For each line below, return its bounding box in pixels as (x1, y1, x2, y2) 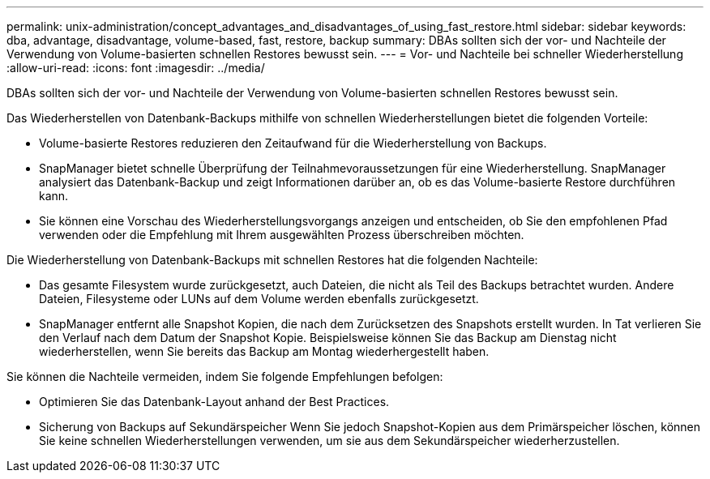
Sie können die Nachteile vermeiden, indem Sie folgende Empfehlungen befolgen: (6, 370, 443, 383)
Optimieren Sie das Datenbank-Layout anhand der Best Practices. (39, 395, 390, 408)
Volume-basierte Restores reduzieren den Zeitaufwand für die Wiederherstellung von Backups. (39, 136, 547, 150)
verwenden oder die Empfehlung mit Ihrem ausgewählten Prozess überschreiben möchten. (39, 228, 524, 242)
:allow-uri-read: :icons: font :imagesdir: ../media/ (6, 61, 265, 75)
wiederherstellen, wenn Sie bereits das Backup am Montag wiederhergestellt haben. (39, 344, 490, 358)
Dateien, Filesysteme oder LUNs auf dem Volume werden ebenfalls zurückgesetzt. (39, 292, 479, 306)
